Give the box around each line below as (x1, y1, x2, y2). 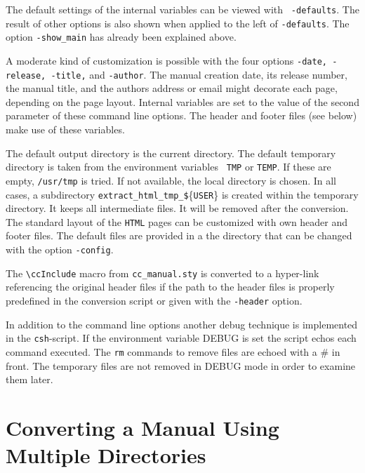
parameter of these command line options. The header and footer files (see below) (6, 108, 357, 123)
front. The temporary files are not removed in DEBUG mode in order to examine (6, 358, 356, 373)
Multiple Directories (6, 441, 206, 469)
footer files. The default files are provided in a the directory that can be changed (6, 228, 352, 243)
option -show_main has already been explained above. (6, 29, 237, 44)
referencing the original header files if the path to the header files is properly (6, 279, 335, 294)
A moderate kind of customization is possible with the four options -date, (6, 53, 327, 67)
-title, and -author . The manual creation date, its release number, (51, 67, 347, 81)
